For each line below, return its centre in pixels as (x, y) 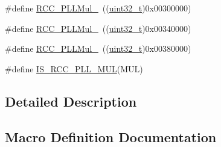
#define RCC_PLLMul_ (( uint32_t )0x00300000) (98, 8)
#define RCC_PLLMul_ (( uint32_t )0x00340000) (98, 28)
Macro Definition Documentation (111, 136)
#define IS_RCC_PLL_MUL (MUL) (74, 68)
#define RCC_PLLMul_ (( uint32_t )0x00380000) (98, 48)
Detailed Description (71, 101)
